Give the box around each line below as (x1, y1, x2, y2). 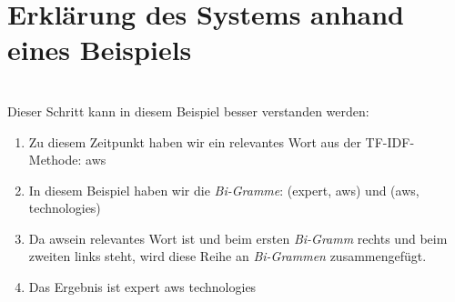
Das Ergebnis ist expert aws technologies (28, 277, 257, 297)
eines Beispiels (7, 31, 192, 68)
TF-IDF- (365, 132, 415, 151)
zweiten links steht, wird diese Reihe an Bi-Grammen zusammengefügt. (28, 247, 427, 266)
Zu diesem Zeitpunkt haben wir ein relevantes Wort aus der (28, 132, 361, 151)
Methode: (28, 150, 82, 169)
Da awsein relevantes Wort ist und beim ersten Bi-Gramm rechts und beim (28, 228, 448, 247)
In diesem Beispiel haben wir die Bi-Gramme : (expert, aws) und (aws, (28, 180, 420, 199)
